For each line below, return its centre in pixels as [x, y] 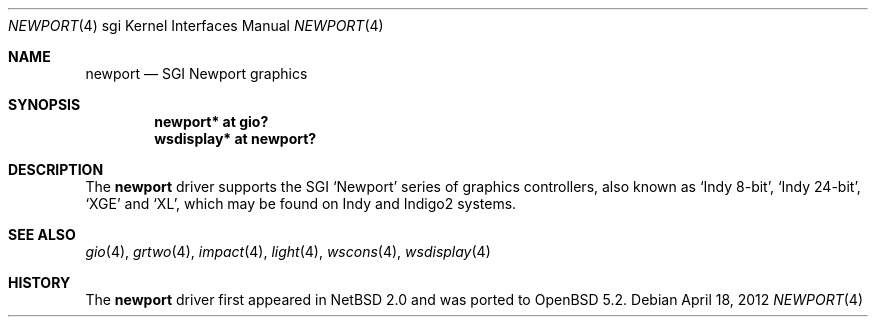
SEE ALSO [42, 234]
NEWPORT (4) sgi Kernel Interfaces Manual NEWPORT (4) [196, 25]
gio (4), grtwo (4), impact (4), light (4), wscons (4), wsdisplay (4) [288, 251]
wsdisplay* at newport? [235, 138]
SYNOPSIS [44, 104]
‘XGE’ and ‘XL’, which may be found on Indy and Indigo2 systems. [301, 203]
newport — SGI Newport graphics [196, 73]
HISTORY [39, 282]
